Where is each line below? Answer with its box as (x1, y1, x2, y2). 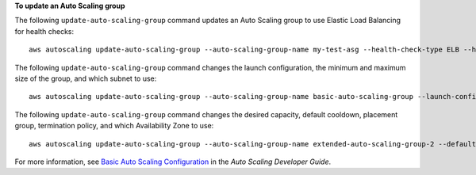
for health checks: (14, 26, 75, 36)
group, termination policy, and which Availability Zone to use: (14, 121, 214, 131)
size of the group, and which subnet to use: (14, 74, 157, 83)
